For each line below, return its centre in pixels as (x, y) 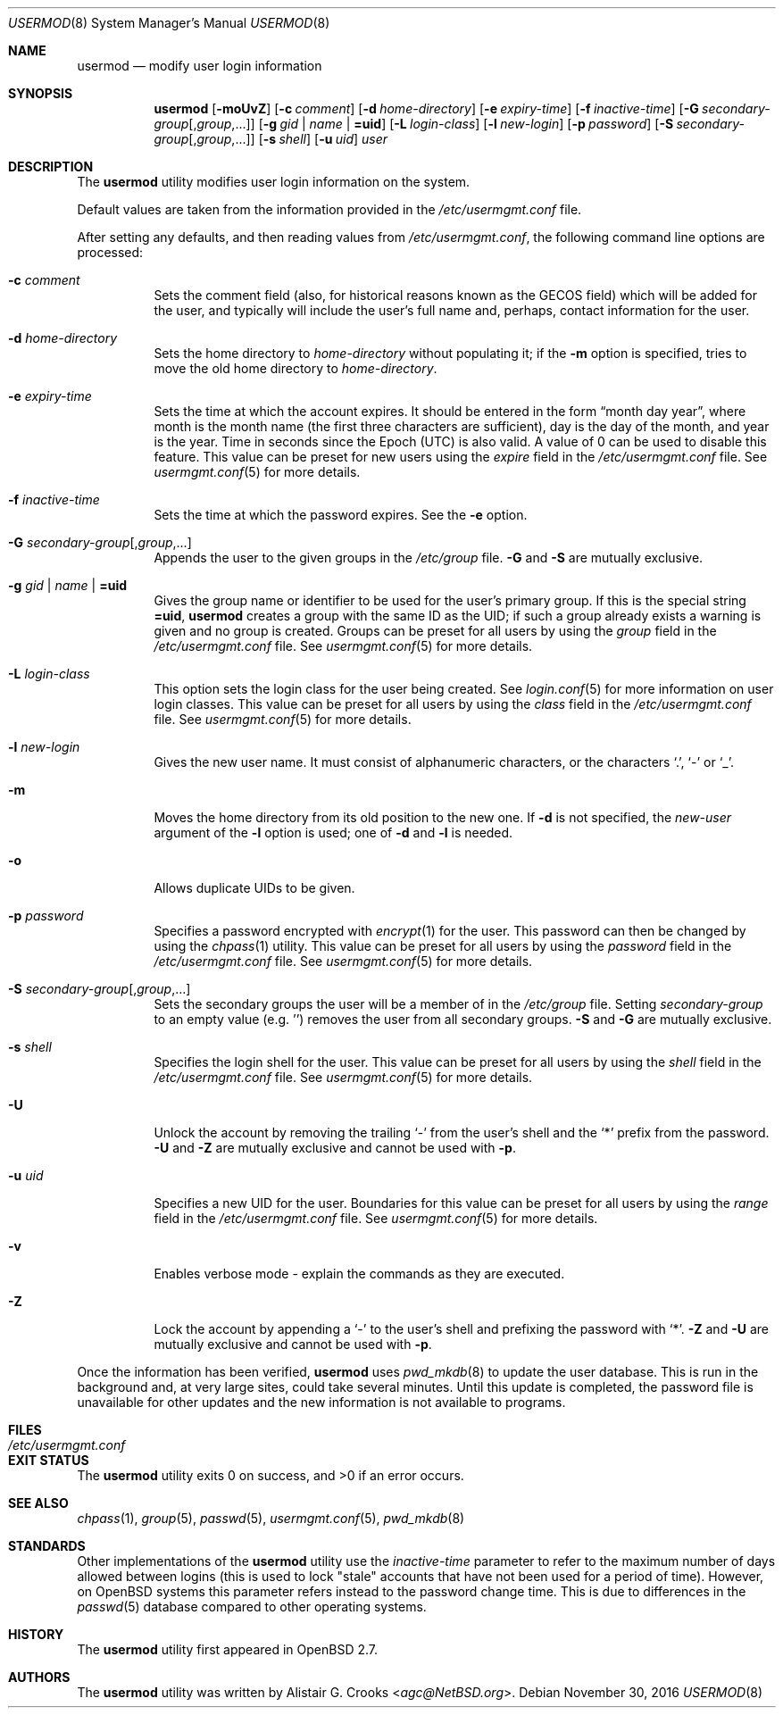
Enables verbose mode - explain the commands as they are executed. (359, 1274)
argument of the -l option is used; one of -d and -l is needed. (333, 833)
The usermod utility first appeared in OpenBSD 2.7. (228, 1649)
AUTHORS (39, 1677)
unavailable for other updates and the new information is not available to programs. (321, 1402)
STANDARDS (47, 1546)
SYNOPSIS (41, 93)
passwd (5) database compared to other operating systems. (252, 1607)
